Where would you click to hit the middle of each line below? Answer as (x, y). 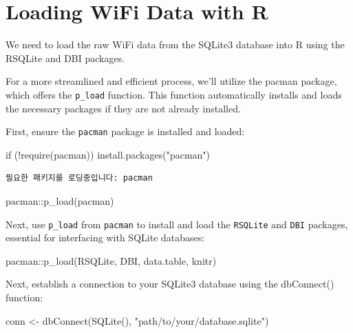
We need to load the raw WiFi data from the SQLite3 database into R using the (175, 44)
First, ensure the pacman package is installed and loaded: (125, 131)
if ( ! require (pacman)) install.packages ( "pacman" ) (108, 154)
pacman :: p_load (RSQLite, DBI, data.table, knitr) (111, 260)
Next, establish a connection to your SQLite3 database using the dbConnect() (170, 284)
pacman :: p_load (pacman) (60, 201)
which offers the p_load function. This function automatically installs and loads (174, 94)
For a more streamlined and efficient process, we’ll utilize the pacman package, (171, 81)
